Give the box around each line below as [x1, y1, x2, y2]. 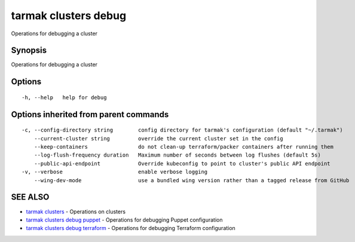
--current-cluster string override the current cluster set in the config [33, 135, 283, 142]
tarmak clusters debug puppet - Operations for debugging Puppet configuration [26, 216, 223, 223]
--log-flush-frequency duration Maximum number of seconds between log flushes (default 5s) [33, 152, 321, 158]
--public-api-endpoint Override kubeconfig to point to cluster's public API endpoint [33, 160, 331, 167]
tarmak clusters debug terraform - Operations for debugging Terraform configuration [26, 225, 235, 232]
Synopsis [11, 45, 47, 56]
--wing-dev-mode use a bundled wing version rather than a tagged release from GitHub [33, 177, 350, 183]
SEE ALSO [11, 192, 50, 203]
